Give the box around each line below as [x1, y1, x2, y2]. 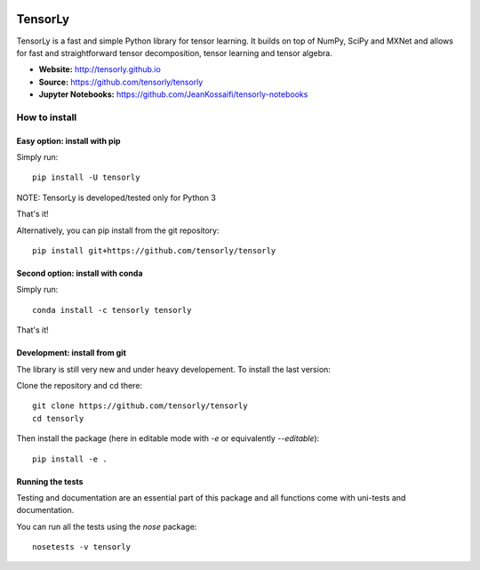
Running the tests [16, 476, 84, 486]
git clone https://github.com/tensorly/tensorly [32, 401, 248, 411]
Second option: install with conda [16, 268, 143, 278]
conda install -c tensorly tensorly [32, 305, 192, 315]
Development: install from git [16, 348, 126, 358]
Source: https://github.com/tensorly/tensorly [38, 76, 204, 87]
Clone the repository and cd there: [16, 380, 142, 390]
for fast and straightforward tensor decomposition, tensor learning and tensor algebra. [16, 47, 332, 58]
